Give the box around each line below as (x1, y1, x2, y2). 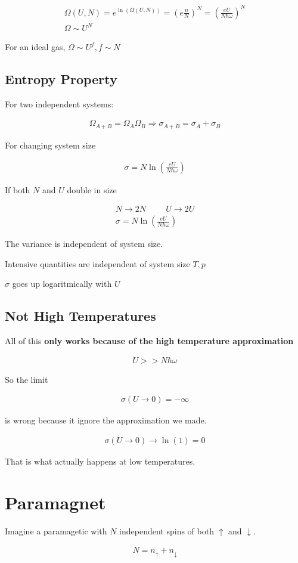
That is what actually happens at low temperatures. (5, 455, 195, 468)
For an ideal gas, (5, 41, 66, 53)
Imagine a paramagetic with (5, 524, 107, 537)
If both (5, 183, 30, 196)
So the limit (5, 373, 48, 385)
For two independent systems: (5, 97, 114, 110)
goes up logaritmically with (12, 277, 112, 290)
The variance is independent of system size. (5, 237, 163, 250)
